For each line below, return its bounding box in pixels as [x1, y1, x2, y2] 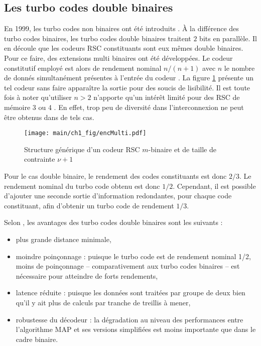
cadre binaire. [16, 333, 58, 344]
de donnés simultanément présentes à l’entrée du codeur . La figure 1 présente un [4, 72, 253, 83]
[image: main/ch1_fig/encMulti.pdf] [24, 130, 147, 137]
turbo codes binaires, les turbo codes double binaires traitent [4, 33, 191, 43]
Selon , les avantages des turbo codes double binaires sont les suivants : [4, 217, 223, 227]
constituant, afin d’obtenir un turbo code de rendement [4, 200, 174, 210]
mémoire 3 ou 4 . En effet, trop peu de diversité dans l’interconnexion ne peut [4, 101, 244, 112]
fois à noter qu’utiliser [4, 92, 72, 102]
